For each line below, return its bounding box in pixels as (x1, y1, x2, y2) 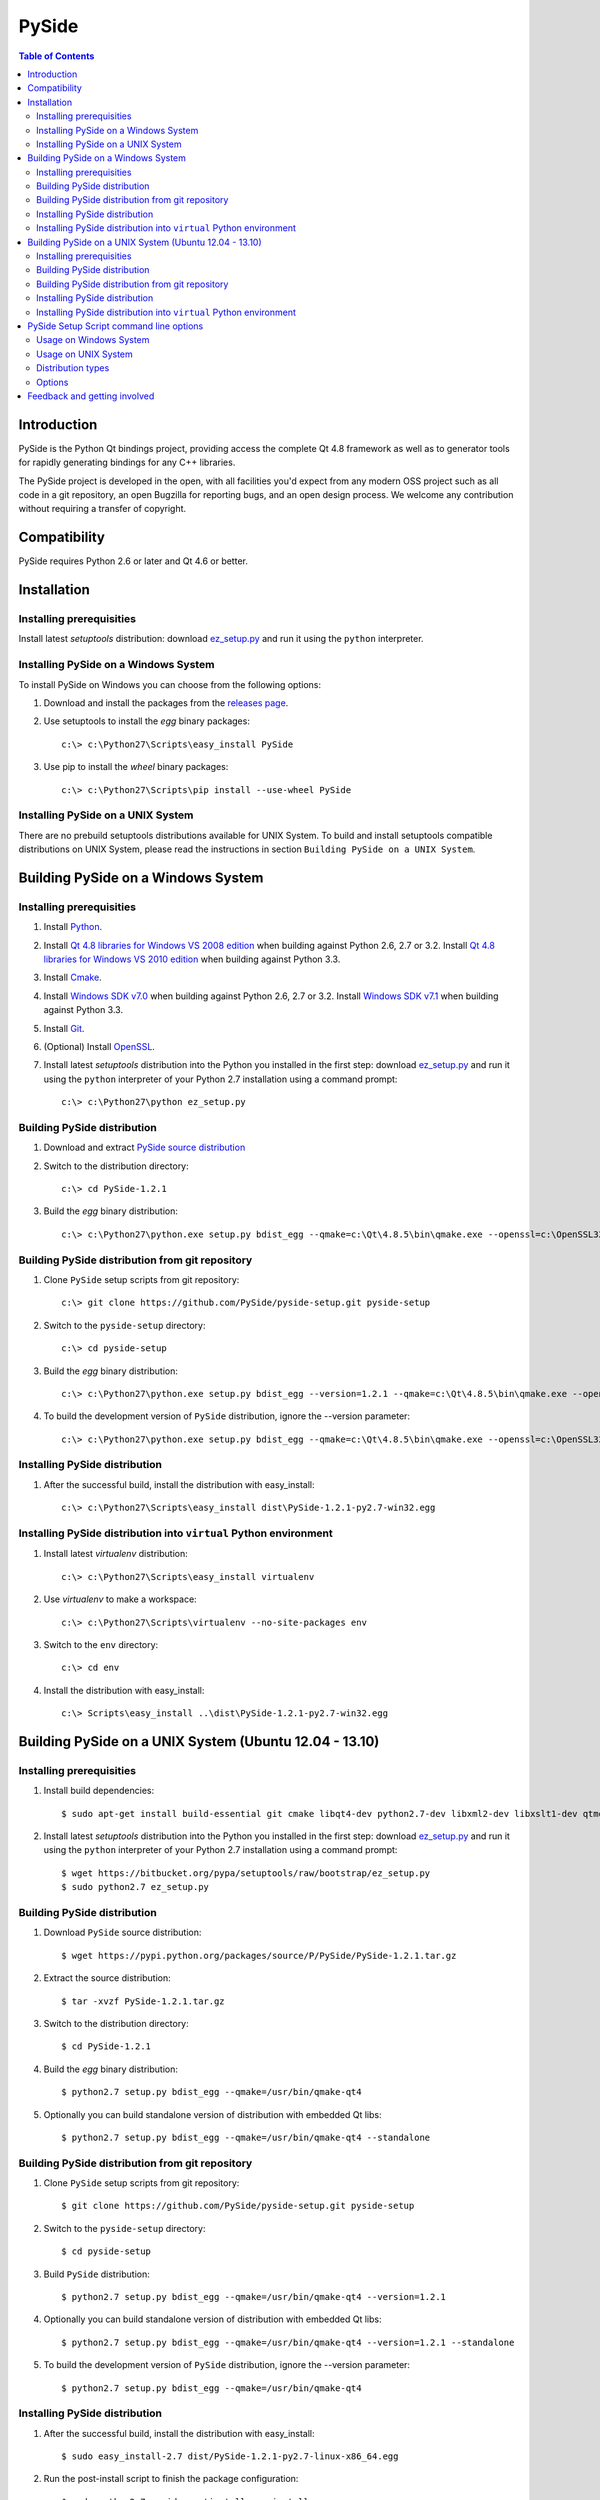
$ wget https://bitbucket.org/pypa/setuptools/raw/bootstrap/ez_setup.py (61, 1867, 431, 1879)
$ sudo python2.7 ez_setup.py (61, 1881, 210, 1893)
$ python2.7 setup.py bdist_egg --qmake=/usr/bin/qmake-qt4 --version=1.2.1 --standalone (61, 2336, 515, 2348)
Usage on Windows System (36, 334, 150, 346)
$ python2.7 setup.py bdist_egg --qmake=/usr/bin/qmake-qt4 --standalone (61, 2131, 431, 2143)
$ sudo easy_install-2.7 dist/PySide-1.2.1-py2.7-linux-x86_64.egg (61, 2451, 399, 2462)
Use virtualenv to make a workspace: (43, 1593, 197, 1605)
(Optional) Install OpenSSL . (43, 1040, 155, 1052)
